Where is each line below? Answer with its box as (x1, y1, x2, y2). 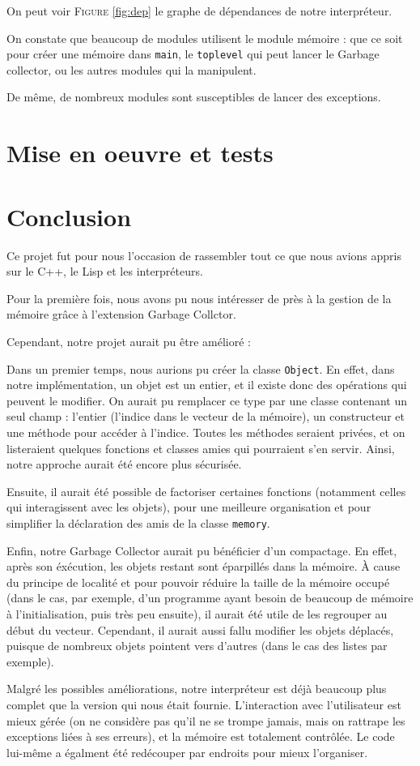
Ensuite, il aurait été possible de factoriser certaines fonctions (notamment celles (6, 482, 406, 499)
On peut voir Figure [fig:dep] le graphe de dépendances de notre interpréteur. (6, 2, 392, 19)
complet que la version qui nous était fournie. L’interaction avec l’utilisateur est (6, 695, 401, 713)
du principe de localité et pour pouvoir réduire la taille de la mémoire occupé (6, 573, 390, 590)
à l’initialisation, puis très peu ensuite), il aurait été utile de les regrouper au (6, 605, 388, 622)
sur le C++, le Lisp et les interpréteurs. (6, 263, 203, 280)
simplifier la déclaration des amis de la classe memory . (6, 514, 270, 531)
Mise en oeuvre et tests (6, 136, 274, 169)
